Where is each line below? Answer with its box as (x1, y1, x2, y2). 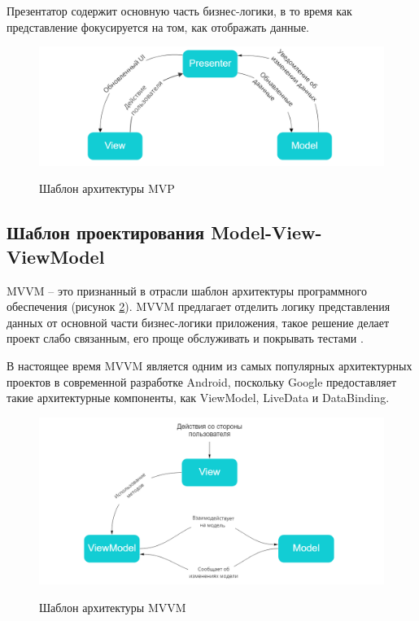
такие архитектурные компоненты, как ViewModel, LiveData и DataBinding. (7, 389, 390, 406)
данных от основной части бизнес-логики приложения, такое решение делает (7, 313, 390, 330)
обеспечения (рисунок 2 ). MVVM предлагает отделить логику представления (7, 298, 391, 315)
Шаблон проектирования (7, 220, 205, 245)
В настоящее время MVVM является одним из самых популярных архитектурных (7, 356, 412, 374)
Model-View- (211, 220, 322, 245)
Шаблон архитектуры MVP (39, 180, 175, 197)
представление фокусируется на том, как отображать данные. (7, 18, 310, 35)
